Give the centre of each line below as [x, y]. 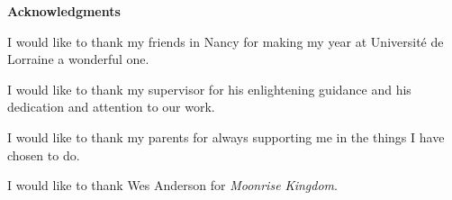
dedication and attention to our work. [111, 107]
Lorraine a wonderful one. [78, 59]
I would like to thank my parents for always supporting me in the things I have [226, 136]
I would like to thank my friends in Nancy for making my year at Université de [226, 41]
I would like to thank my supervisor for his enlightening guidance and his [209, 89]
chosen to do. [44, 155]
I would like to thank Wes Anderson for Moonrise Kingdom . [172, 185]
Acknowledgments [64, 11]
